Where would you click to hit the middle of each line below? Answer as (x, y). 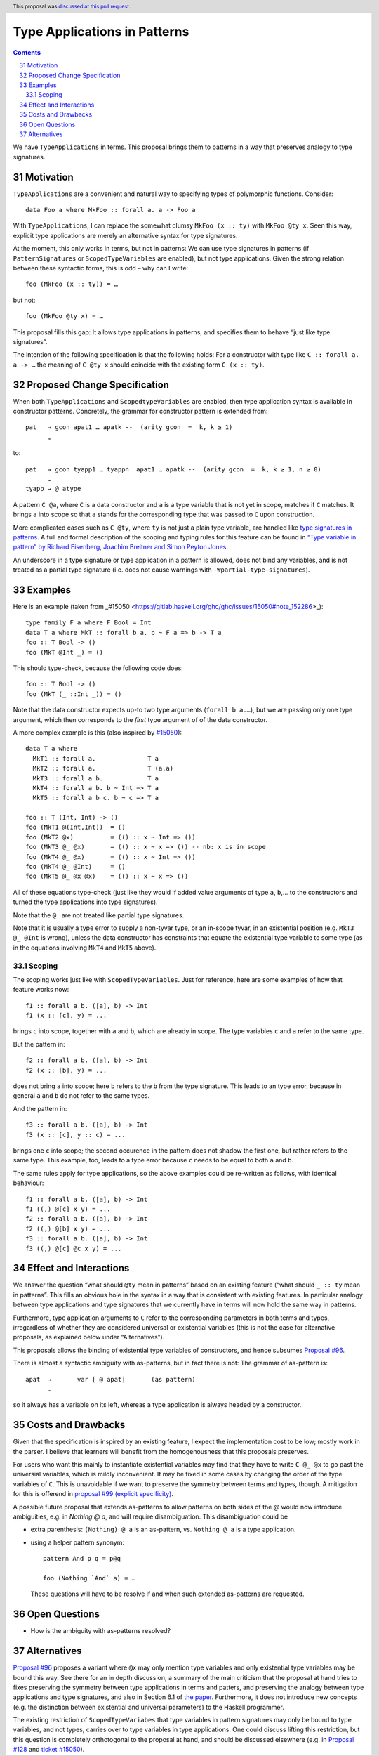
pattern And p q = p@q (82, 1559)
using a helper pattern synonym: (78, 1542)
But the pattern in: (39, 1044)
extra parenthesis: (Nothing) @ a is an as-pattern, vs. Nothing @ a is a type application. (163, 1529)
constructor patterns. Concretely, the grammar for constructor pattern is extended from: (140, 412)
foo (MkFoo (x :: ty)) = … (72, 284)
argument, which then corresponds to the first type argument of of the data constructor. (140, 719)
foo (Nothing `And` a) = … (89, 1578)
